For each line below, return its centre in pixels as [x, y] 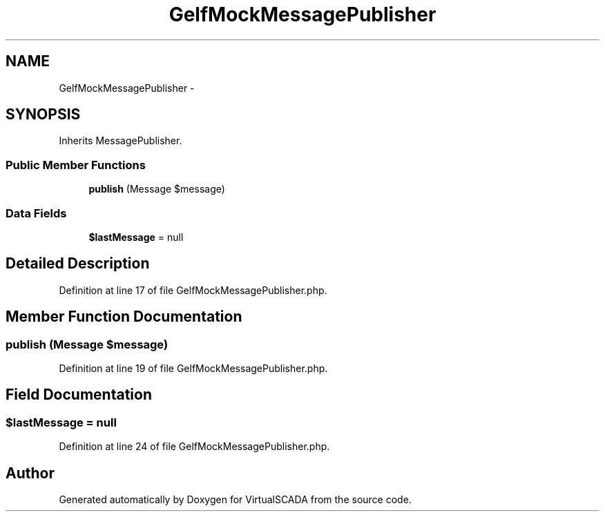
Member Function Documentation [124, 317]
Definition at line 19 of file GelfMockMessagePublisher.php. [193, 368]
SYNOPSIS [43, 115]
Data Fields [36, 213]
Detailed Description [78, 264]
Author [30, 473]
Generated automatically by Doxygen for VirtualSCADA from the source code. [235, 500]
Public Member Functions [76, 165]
